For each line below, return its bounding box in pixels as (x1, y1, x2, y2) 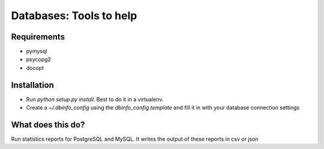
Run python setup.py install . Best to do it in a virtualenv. (26, 96, 164, 103)
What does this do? (11, 120, 85, 130)
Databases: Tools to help (11, 9, 137, 22)
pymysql (26, 48, 47, 55)
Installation (11, 80, 54, 90)
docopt (26, 64, 44, 71)
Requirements (11, 32, 65, 42)
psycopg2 (26, 56, 51, 63)
